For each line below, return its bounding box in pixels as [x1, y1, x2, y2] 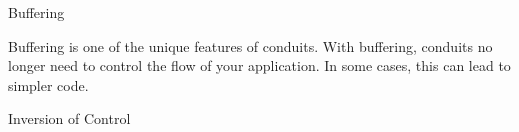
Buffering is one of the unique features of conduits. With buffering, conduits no [8, 35, 493, 56]
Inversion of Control [8, 108, 131, 129]
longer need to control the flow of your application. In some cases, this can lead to [8, 55, 511, 76]
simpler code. [8, 74, 89, 95]
